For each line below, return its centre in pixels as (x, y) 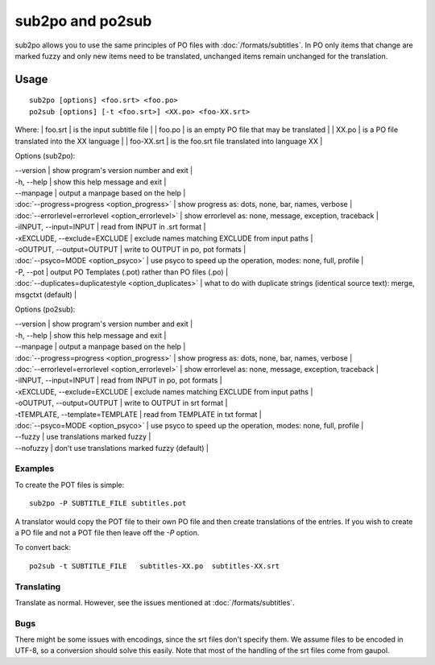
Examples (35, 469)
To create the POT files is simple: (70, 485)
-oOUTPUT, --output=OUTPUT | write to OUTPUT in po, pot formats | (130, 250)
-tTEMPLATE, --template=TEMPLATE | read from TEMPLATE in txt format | (138, 414)
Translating (38, 586)
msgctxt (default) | (46, 295)
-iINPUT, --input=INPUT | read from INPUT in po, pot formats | (118, 380)
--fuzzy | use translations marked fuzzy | (83, 437)
